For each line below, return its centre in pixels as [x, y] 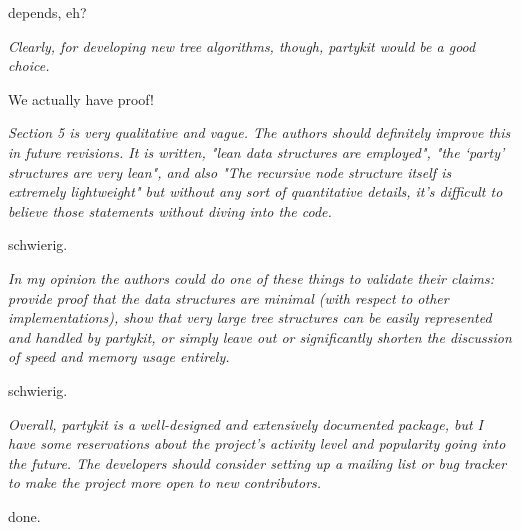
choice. [29, 65]
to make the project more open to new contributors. [165, 482]
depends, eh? [47, 12]
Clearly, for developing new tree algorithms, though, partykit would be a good [242, 45]
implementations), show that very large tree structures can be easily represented [250, 317]
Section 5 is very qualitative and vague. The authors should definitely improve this [259, 132]
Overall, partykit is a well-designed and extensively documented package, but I [245, 423]
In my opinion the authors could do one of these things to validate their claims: [251, 277]
